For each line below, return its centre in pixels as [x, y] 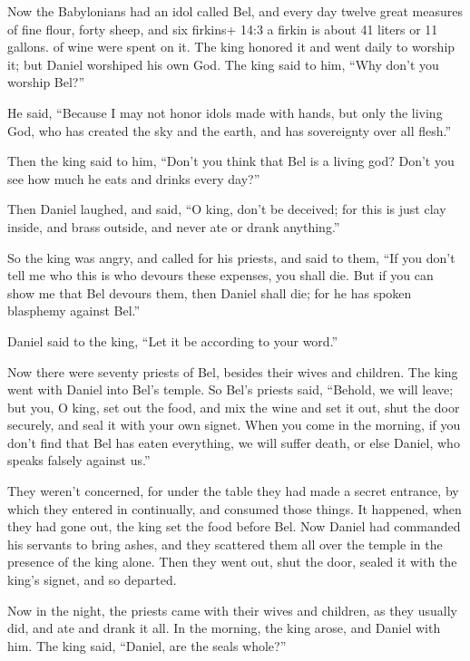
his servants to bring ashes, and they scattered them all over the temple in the [225, 544]
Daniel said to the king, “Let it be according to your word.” [173, 340]
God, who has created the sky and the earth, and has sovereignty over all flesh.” [230, 130]
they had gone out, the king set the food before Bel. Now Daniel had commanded [234, 526]
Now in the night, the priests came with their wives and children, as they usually [232, 610]
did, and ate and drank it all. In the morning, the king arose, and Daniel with [224, 628]
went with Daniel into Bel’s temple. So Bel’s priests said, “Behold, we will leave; [230, 389]
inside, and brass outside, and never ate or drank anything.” [174, 226]
